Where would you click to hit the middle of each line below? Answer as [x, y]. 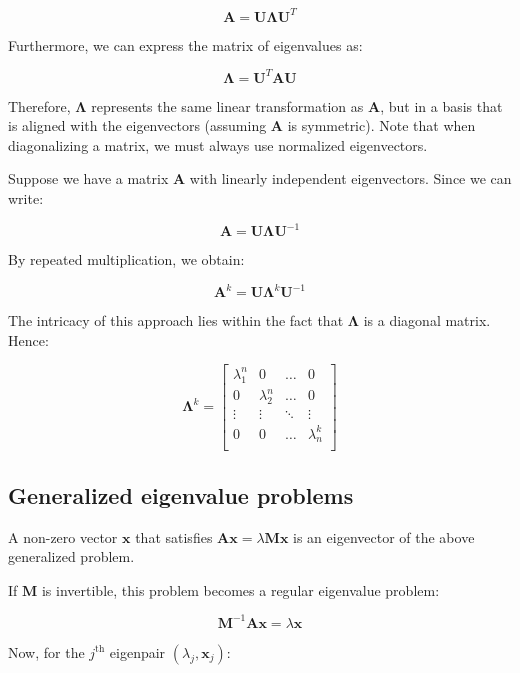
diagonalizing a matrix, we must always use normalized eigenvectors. [218, 144]
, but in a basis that [441, 105]
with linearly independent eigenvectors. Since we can [350, 178]
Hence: [28, 339]
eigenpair [137, 651]
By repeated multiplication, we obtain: [126, 259]
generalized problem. [71, 556]
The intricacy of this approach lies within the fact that [176, 320]
